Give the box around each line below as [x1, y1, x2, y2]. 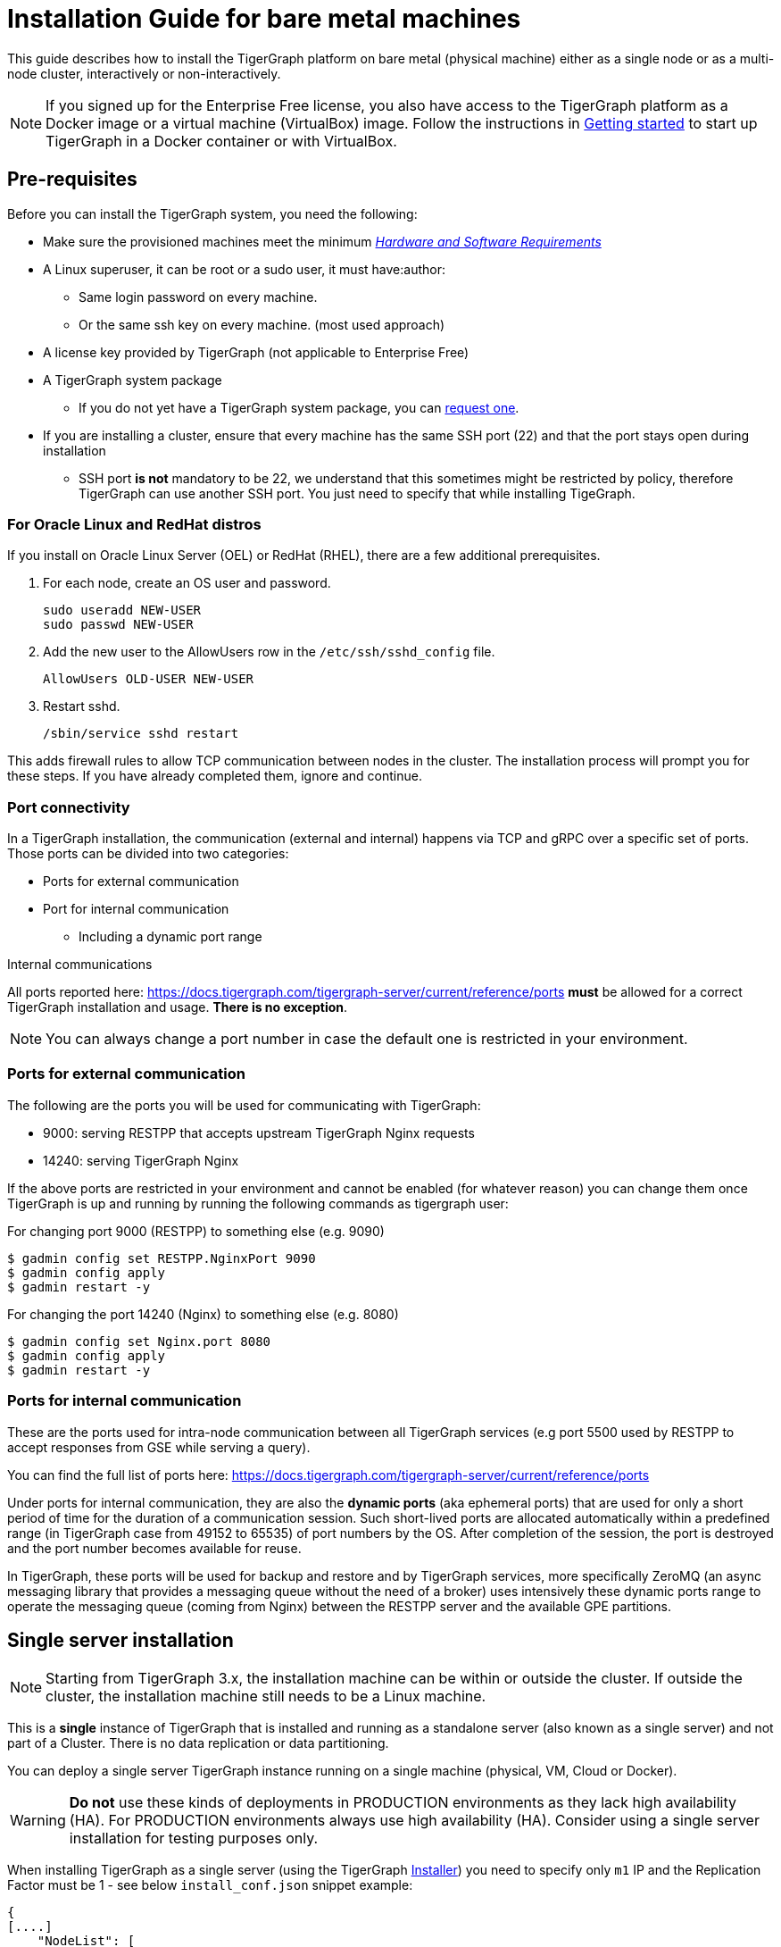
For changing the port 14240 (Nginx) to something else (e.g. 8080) [7, 1306, 399, 1322]
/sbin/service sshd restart [43, 726, 239, 741]
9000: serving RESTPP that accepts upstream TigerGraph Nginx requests [43, 1124, 475, 1141]
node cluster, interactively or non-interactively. [7, 65, 281, 81]
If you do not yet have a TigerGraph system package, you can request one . [79, 399, 519, 415]
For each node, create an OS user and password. [43, 575, 331, 591]
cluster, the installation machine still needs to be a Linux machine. [46, 1687, 486, 1706]
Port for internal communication [43, 901, 229, 917]
